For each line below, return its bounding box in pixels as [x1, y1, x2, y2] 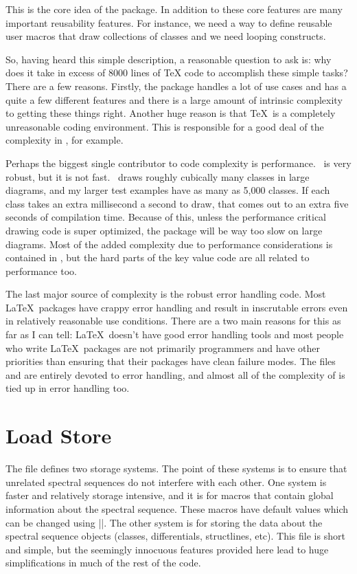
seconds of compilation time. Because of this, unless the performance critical [5, 210, 327, 224]
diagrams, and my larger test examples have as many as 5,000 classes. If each [5, 183, 330, 197]
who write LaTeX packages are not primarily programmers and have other [5, 340, 320, 355]
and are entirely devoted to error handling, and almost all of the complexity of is [5, 367, 345, 382]
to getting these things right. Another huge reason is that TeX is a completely [5, 106, 336, 120]
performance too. [5, 263, 77, 278]
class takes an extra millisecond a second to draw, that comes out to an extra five [5, 196, 349, 210]
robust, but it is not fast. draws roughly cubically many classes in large [5, 169, 310, 184]
